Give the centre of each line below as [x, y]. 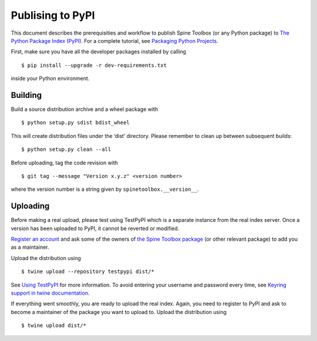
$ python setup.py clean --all [66, 149]
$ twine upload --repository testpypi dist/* [88, 272]
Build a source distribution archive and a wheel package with [85, 109]
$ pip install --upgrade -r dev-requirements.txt [94, 65]
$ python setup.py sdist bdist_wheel [76, 123]
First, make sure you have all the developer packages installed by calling [98, 52]
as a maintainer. [30, 247]
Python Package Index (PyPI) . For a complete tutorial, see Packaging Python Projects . [114, 40]
